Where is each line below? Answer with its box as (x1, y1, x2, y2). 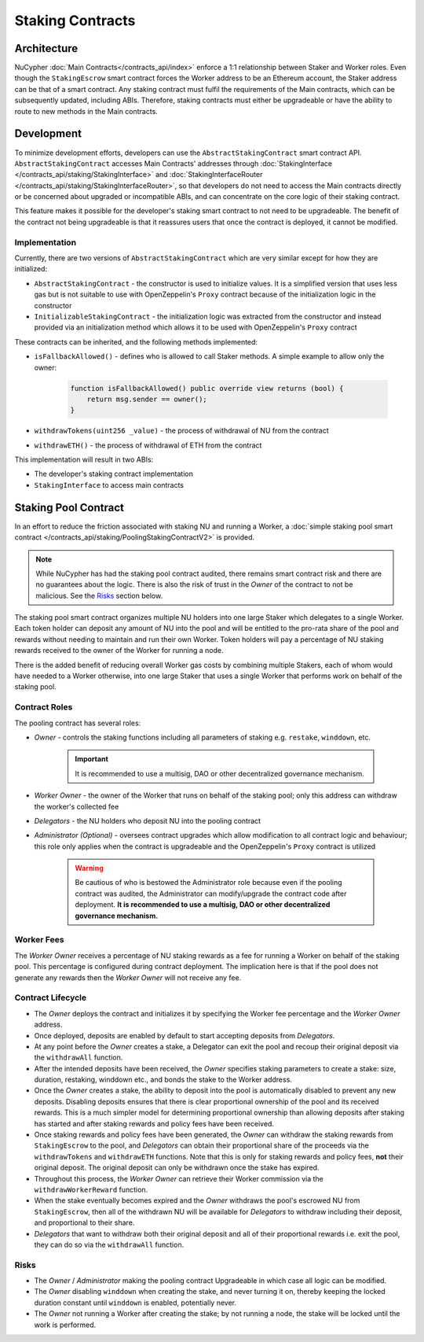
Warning (75, 864, 104, 873)
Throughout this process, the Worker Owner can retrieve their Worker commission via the (34, 1174, 323, 1183)
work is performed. (34, 1320, 97, 1329)
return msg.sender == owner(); (86, 394, 207, 404)
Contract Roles (14, 702, 73, 713)
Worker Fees (14, 935, 64, 946)
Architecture (14, 42, 79, 55)
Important (75, 754, 109, 764)
